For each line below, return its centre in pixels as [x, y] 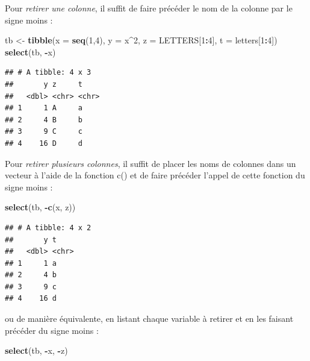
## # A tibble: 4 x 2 [48, 228]
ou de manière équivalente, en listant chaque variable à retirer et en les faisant [149, 319]
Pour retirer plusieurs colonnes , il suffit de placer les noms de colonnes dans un [150, 163]
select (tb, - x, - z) [36, 350]
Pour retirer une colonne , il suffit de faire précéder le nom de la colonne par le [149, 8]
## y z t [44, 84]
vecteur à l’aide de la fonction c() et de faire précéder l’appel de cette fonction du [155, 175]
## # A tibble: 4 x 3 [48, 73]
